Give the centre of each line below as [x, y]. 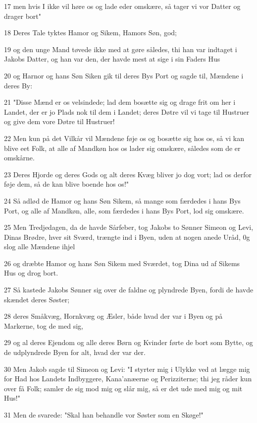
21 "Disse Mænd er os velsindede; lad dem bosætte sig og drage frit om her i [120, 102]
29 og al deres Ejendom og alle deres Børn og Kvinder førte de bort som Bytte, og [128, 342]
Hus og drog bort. [31, 273]
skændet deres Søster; [37, 299]
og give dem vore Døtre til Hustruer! [59, 121]
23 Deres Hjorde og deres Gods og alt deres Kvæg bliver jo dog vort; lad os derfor [128, 174]
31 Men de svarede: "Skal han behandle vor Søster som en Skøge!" [104, 415]
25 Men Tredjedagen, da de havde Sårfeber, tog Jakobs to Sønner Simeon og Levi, [129, 227]
